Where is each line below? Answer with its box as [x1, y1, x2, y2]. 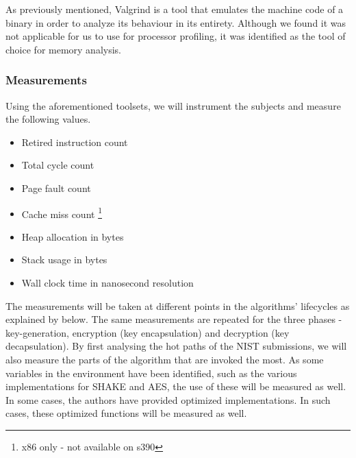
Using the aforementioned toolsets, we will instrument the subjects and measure [5, 98, 341, 112]
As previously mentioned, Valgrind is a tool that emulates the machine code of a [5, 2, 344, 16]
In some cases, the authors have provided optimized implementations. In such [5, 392, 331, 407]
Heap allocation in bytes [21, 229, 124, 243]
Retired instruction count [21, 134, 128, 149]
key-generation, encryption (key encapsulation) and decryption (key [5, 325, 290, 339]
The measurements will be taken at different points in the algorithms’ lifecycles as [5, 298, 350, 313]
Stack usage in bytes [21, 252, 107, 267]
